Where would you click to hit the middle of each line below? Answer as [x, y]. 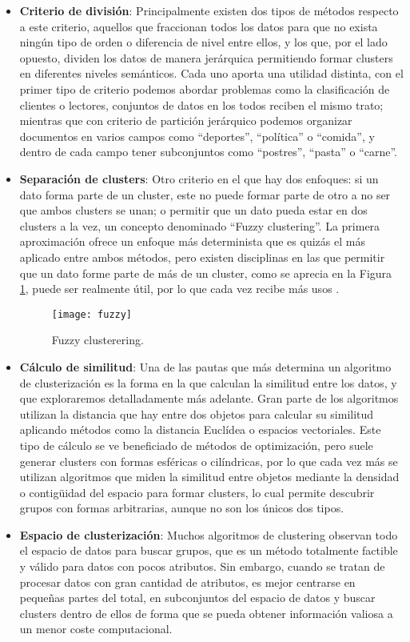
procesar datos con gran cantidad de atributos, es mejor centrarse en [187, 582]
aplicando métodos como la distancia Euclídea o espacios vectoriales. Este [200, 429]
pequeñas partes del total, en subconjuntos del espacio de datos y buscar [197, 598]
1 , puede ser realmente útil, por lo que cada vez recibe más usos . [179, 289]
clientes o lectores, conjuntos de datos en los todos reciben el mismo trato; [201, 104]
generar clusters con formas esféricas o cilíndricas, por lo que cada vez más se [209, 461]
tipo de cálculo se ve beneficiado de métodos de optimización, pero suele [196, 445]
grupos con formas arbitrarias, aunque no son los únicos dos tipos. [182, 508]
